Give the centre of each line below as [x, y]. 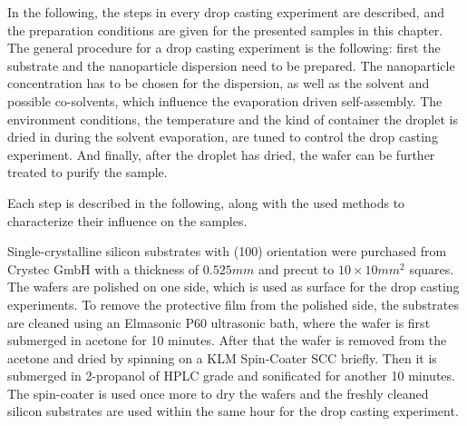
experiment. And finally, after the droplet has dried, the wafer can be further [221, 154]
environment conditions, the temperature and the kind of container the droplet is [233, 119]
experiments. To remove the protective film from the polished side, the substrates [233, 304]
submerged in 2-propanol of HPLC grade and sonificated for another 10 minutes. [231, 376]
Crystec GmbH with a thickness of [103, 268]
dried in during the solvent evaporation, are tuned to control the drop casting [223, 137]
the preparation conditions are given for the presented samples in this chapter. [225, 30]
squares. [432, 268]
